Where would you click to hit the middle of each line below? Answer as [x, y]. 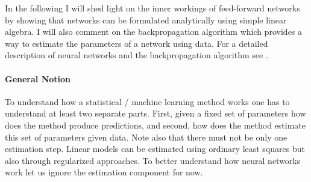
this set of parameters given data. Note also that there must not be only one [146, 137]
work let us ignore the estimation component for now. [104, 172]
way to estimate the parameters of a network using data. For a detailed [137, 43]
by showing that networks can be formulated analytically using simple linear [146, 20]
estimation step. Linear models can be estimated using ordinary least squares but [155, 149]
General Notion [38, 78]
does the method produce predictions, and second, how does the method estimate [155, 125]
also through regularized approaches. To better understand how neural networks [153, 160]
